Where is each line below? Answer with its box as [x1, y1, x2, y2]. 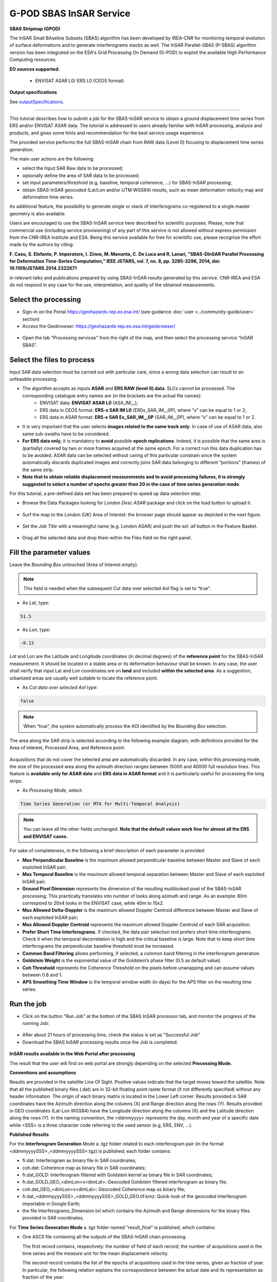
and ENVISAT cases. [23, 833, 68, 839]
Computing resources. [9, 56, 57, 63]
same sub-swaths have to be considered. [22, 431, 110, 437]
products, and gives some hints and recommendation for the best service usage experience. [9, 130, 205, 136]
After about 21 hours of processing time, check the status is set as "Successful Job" [22, 1032, 201, 1038]
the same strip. [22, 467, 54, 473]
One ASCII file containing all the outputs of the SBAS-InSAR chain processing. [22, 1234, 187, 1240]
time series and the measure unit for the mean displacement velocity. [22, 1250, 169, 1256]
